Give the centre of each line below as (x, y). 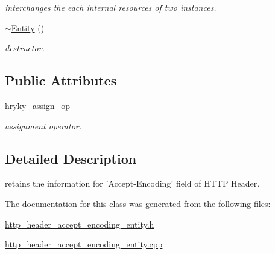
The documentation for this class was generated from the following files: (138, 203)
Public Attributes (61, 80)
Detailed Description (71, 158)
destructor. (25, 48)
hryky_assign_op (37, 105)
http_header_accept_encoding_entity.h (80, 224)
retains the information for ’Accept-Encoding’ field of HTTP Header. (132, 183)
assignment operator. (43, 125)
